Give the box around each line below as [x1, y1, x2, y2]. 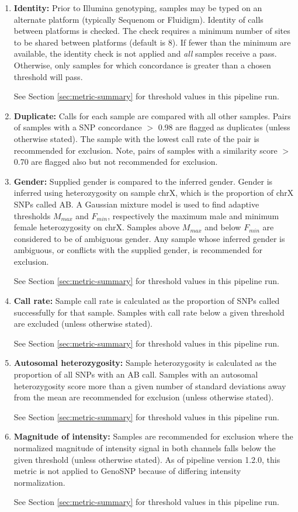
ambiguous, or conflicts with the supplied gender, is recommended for [13, 244, 262, 256]
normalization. [13, 476, 65, 488]
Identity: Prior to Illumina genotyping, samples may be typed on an [13, 2, 262, 13]
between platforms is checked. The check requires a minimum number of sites [13, 25, 290, 37]
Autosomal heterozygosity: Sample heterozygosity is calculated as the [13, 357, 276, 369]
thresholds [13, 209, 51, 222]
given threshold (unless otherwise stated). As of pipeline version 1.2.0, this [13, 453, 280, 465]
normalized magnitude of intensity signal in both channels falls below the [13, 442, 276, 454]
